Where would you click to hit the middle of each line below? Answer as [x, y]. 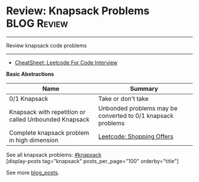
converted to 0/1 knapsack [136, 116]
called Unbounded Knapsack [49, 119]
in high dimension [34, 140]
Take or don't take [123, 98]
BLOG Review [37, 23]
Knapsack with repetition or [47, 112]
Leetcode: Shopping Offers [136, 136]
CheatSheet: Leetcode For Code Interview [66, 62]
